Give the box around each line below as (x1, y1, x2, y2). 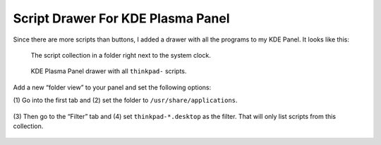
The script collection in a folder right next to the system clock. (30, 51, 211, 59)
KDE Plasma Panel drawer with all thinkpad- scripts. (30, 67, 187, 75)
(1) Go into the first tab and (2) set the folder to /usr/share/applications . (13, 96, 238, 105)
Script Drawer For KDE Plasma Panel (13, 11, 230, 26)
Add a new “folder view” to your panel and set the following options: (13, 83, 212, 92)
